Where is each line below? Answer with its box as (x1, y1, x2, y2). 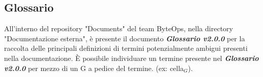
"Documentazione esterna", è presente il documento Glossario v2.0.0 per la (4, 33, 245, 43)
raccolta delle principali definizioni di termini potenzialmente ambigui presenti (4, 43, 248, 53)
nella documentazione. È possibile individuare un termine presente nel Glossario (4, 52, 259, 63)
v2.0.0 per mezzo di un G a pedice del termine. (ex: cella (4, 62, 184, 73)
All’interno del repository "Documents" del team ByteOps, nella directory (4, 23, 233, 34)
